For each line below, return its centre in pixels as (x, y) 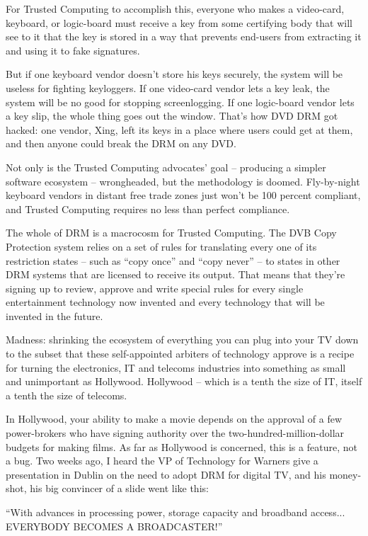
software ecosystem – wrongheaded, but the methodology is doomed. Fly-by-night (183, 181)
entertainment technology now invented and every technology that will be (165, 302)
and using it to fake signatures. (73, 50)
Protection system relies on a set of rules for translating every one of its (161, 246)
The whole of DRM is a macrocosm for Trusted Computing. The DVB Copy (171, 233)
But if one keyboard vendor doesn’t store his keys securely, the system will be (174, 74)
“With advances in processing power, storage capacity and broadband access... (176, 512)
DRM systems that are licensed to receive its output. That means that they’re (176, 274)
